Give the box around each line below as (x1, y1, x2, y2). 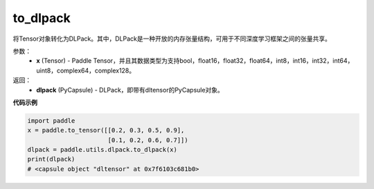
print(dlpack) (27, 155, 75, 163)
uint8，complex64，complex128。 (36, 66, 136, 74)
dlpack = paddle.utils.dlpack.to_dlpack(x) (27, 146, 178, 154)
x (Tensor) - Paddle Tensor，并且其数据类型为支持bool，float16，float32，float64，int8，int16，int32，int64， (36, 57, 354, 65)
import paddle (27, 117, 75, 124)
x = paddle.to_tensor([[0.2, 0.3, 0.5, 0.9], (27, 126, 185, 135)
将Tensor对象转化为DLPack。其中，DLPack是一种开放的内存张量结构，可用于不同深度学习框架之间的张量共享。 (12, 34, 332, 43)
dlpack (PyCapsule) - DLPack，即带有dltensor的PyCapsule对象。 (36, 86, 224, 94)
